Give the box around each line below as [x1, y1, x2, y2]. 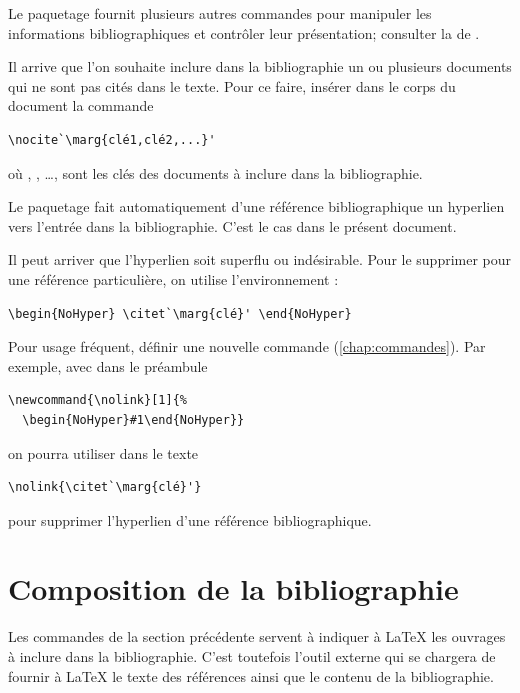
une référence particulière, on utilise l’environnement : [8, 268, 339, 289]
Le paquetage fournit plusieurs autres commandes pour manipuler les [8, 3, 432, 23]
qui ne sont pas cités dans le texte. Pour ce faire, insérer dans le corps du [8, 75, 456, 96]
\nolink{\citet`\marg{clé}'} [8, 480, 202, 495]
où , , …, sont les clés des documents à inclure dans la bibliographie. [8, 162, 423, 183]
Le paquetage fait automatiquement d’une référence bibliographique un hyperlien [8, 196, 505, 217]
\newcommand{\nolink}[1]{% [8, 393, 187, 408]
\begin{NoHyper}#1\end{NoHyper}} [22, 412, 245, 427]
